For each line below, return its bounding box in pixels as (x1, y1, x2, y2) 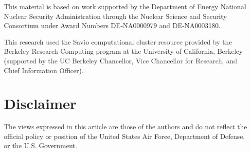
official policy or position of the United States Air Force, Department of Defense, (4, 131, 245, 141)
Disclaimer (4, 93, 77, 113)
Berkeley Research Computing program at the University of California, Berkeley (4, 46, 243, 56)
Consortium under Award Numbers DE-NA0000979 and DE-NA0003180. (4, 20, 221, 30)
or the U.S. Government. (4, 140, 77, 151)
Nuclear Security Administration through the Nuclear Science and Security (4, 11, 227, 21)
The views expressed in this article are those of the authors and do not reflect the (4, 122, 247, 132)
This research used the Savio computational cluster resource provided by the (4, 36, 232, 46)
